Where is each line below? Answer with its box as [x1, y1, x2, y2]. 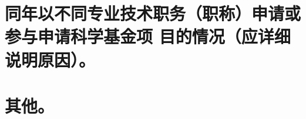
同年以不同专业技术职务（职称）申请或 [5, 1, 301, 25]
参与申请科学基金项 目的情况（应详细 [5, 24, 291, 48]
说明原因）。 [5, 47, 96, 71]
